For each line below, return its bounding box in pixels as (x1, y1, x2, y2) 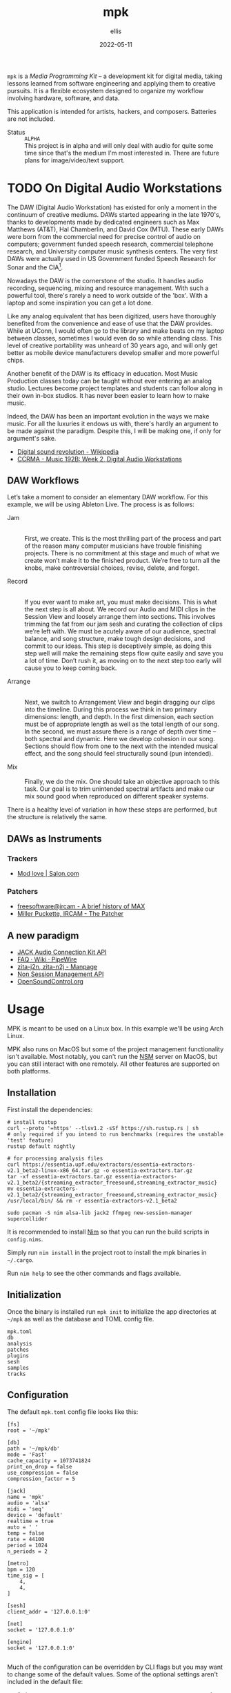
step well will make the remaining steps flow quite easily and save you (24, 649, 223, 658)
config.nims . (7, 1234, 43, 1243)
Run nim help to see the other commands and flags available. (7, 1269, 181, 1277)
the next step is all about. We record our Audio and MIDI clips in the (24, 605, 216, 613)
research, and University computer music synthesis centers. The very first (7, 247, 219, 256)
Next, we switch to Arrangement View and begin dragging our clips (24, 698, 215, 707)
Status (7, 128, 26, 136)
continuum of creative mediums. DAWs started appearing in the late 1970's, (7, 210, 221, 218)
